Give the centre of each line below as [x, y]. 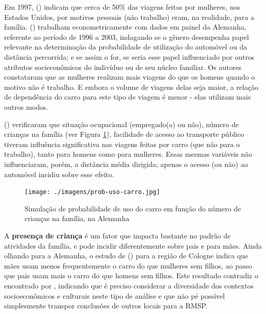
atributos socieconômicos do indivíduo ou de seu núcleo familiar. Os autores [123, 67]
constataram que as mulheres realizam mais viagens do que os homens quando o [130, 77]
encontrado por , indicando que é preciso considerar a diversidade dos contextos [129, 285]
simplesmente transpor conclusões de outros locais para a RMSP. [106, 306]
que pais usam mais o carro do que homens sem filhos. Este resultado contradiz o [131, 275]
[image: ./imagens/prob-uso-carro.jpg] [92, 192]
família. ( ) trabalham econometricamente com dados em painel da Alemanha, [125, 27]
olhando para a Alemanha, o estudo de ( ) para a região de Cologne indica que [126, 256]
